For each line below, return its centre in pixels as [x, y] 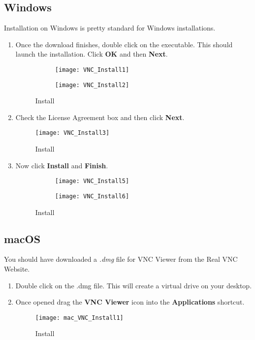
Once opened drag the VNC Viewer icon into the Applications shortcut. [130, 302]
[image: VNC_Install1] [92, 70]
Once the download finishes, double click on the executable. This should [124, 44]
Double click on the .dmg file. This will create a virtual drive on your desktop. [134, 285]
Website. [17, 269]
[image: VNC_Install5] [92, 181]
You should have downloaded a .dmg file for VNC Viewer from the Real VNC [121, 259]
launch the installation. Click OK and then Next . [92, 54]
